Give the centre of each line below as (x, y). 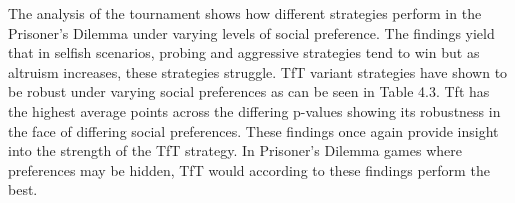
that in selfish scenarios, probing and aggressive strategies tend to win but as (244, 52)
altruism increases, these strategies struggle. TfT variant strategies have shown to (258, 71)
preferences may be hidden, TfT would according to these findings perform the (249, 169)
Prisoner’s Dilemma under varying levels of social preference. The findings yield (251, 32)
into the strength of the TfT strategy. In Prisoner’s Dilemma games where (235, 150)
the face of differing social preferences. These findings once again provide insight (253, 130)
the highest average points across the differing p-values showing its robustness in (254, 110)
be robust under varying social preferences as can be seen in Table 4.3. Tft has (249, 91)
